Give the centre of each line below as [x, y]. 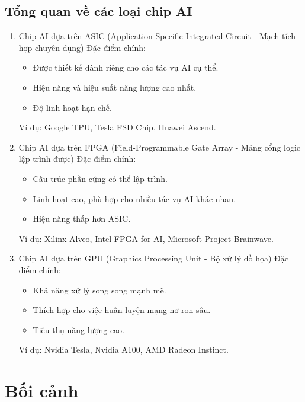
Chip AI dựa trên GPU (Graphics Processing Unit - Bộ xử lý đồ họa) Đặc [153, 258]
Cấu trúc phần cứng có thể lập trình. [100, 178]
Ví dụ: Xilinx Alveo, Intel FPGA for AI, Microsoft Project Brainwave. [146, 238]
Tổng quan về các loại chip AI [99, 11]
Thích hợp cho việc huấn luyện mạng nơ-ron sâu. [122, 310]
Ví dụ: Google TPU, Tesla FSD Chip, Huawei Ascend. [117, 127]
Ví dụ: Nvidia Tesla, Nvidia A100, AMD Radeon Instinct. [123, 350]
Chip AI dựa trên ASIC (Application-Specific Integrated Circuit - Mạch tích [157, 36]
